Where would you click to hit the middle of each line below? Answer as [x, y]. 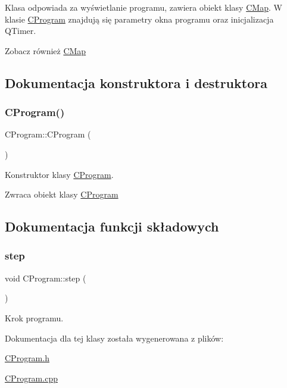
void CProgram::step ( [46, 278]
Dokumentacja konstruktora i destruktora [136, 82]
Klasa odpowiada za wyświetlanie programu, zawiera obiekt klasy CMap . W [143, 7]
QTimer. [21, 31]
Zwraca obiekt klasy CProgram [62, 194]
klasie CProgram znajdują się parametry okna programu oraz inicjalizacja [139, 19]
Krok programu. [34, 317]
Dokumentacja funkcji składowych [112, 226]
